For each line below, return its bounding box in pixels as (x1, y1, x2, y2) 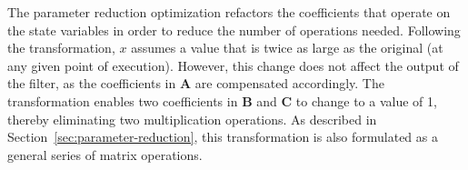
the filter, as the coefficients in (7, 74, 176, 93)
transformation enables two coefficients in (7, 91, 238, 110)
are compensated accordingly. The (194, 74, 384, 93)
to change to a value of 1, (295, 91, 437, 110)
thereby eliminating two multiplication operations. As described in (7, 109, 377, 128)
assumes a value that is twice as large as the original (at (131, 38, 443, 57)
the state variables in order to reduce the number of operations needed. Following (7, 20, 461, 39)
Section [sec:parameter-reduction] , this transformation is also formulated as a (7, 127, 438, 146)
